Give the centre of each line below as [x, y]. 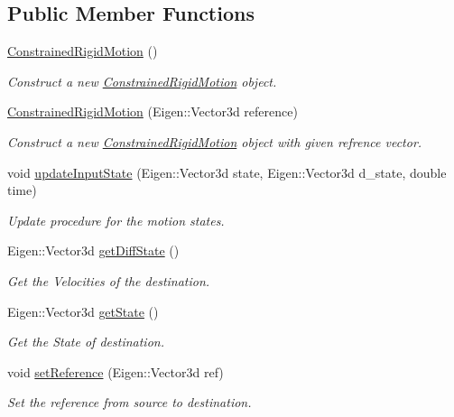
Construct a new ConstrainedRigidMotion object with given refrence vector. [215, 141]
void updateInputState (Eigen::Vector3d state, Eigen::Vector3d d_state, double [227, 172]
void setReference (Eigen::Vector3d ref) [116, 371]
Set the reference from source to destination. [130, 402]
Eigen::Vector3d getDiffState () [93, 250]
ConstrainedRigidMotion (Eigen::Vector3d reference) [153, 111]
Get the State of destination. [86, 342]
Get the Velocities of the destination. [109, 280]
